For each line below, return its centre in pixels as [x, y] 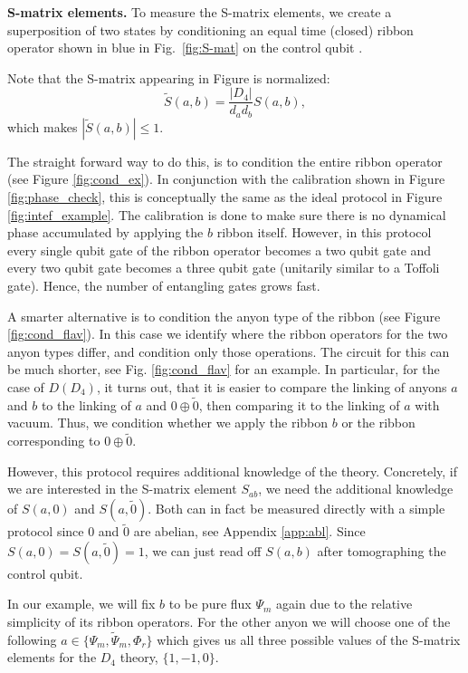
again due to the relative [344, 604]
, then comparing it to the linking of [299, 404]
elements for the [52, 657]
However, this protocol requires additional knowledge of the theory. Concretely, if [233, 471]
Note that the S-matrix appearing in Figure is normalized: [169, 77]
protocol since [46, 531]
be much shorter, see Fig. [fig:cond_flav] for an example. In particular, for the [224, 369]
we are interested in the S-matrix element [122, 489]
